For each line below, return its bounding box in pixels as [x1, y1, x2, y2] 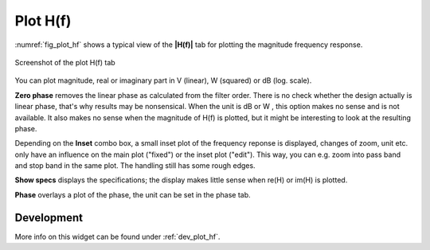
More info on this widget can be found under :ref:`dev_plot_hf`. [14, 232, 221, 241]
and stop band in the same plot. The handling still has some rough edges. [14, 161, 256, 170]
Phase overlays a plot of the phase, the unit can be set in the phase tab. [14, 189, 251, 199]
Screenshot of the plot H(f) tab [14, 57, 115, 67]
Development [14, 211, 84, 225]
